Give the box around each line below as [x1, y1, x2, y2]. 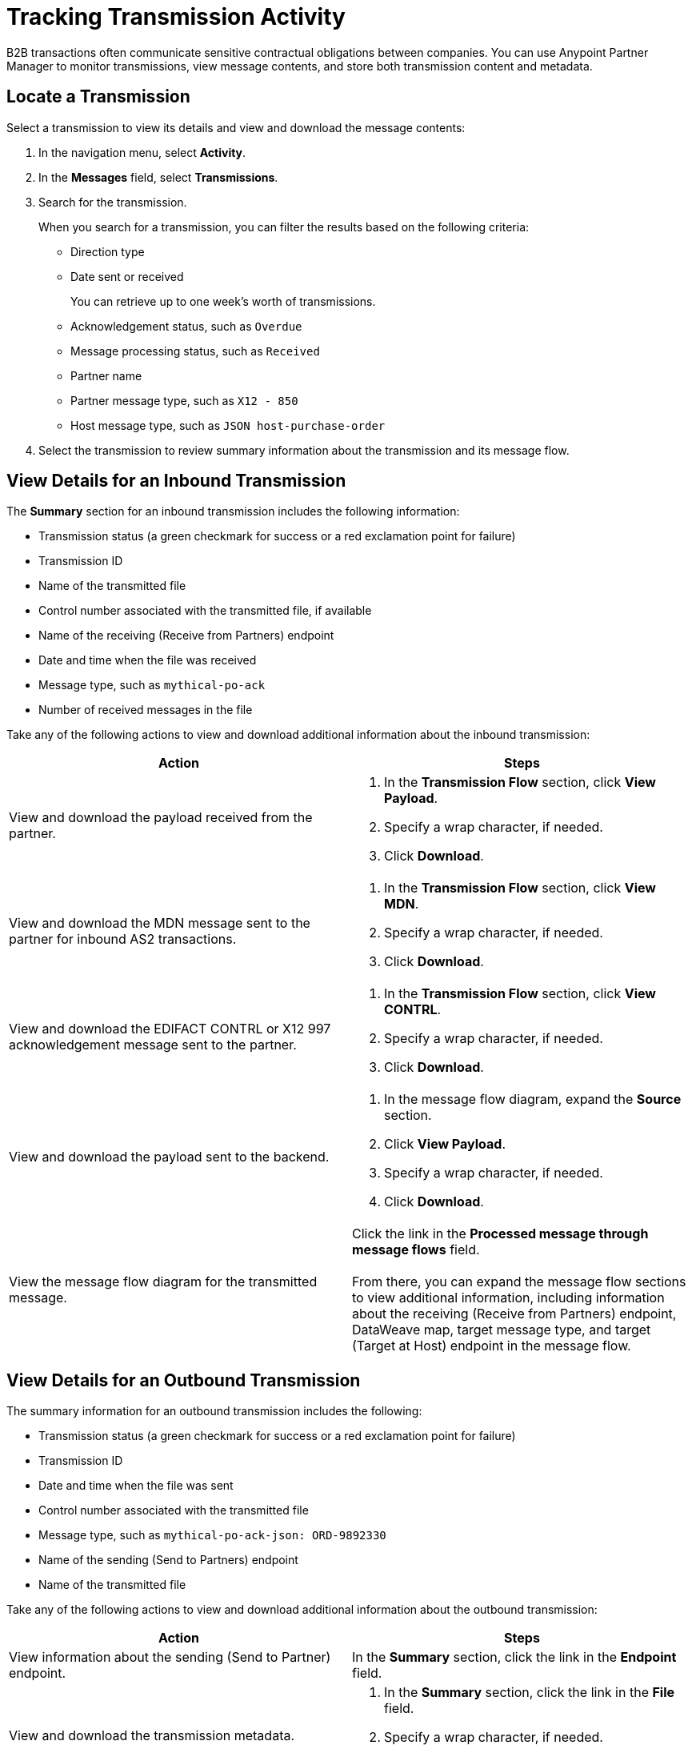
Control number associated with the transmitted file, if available [38, 604, 372, 618]
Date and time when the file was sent [38, 1478, 234, 1493]
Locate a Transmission [6, 86, 190, 107]
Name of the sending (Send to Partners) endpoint [38, 1553, 298, 1567]
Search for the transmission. [38, 195, 187, 209]
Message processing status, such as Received [70, 343, 320, 358]
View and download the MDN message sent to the [9, 915, 310, 932]
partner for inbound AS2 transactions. [9, 931, 237, 948]
